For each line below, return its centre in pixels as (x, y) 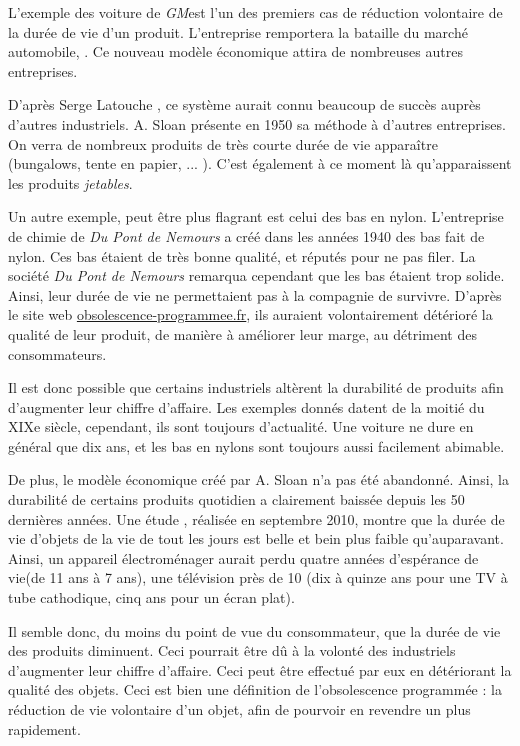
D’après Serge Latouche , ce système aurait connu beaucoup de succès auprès (244, 104)
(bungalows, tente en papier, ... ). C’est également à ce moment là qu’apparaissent (260, 163)
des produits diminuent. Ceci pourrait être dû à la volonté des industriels (232, 650)
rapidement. (44, 728)
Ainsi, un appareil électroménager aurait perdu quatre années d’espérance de (243, 557)
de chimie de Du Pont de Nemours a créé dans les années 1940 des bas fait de (246, 235)
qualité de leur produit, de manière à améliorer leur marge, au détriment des (242, 333)
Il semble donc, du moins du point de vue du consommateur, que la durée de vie (254, 630)
